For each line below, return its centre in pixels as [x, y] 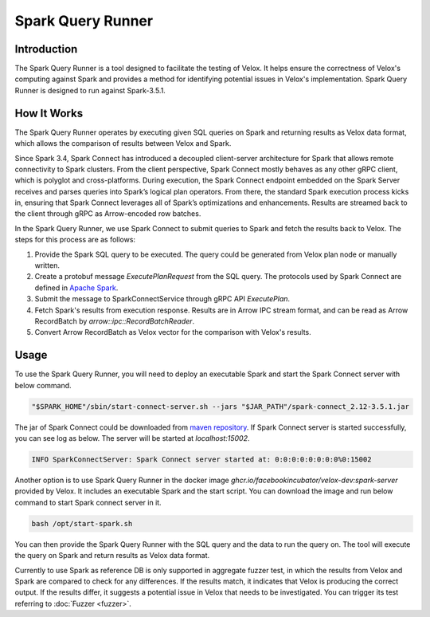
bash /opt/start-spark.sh [82, 523]
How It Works [49, 113]
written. [47, 265]
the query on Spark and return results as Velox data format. [112, 556]
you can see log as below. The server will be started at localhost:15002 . [132, 438]
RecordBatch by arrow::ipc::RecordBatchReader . [115, 321]
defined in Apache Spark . [76, 288]
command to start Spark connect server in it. [88, 502]
